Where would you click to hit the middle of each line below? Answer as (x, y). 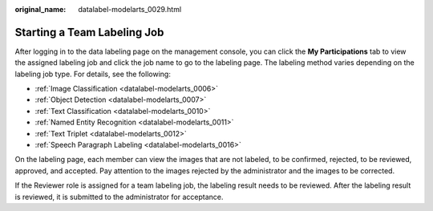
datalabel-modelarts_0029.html (130, 9)
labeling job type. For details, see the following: (93, 74)
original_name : (40, 9)
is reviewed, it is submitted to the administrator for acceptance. (119, 197)
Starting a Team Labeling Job (89, 32)
